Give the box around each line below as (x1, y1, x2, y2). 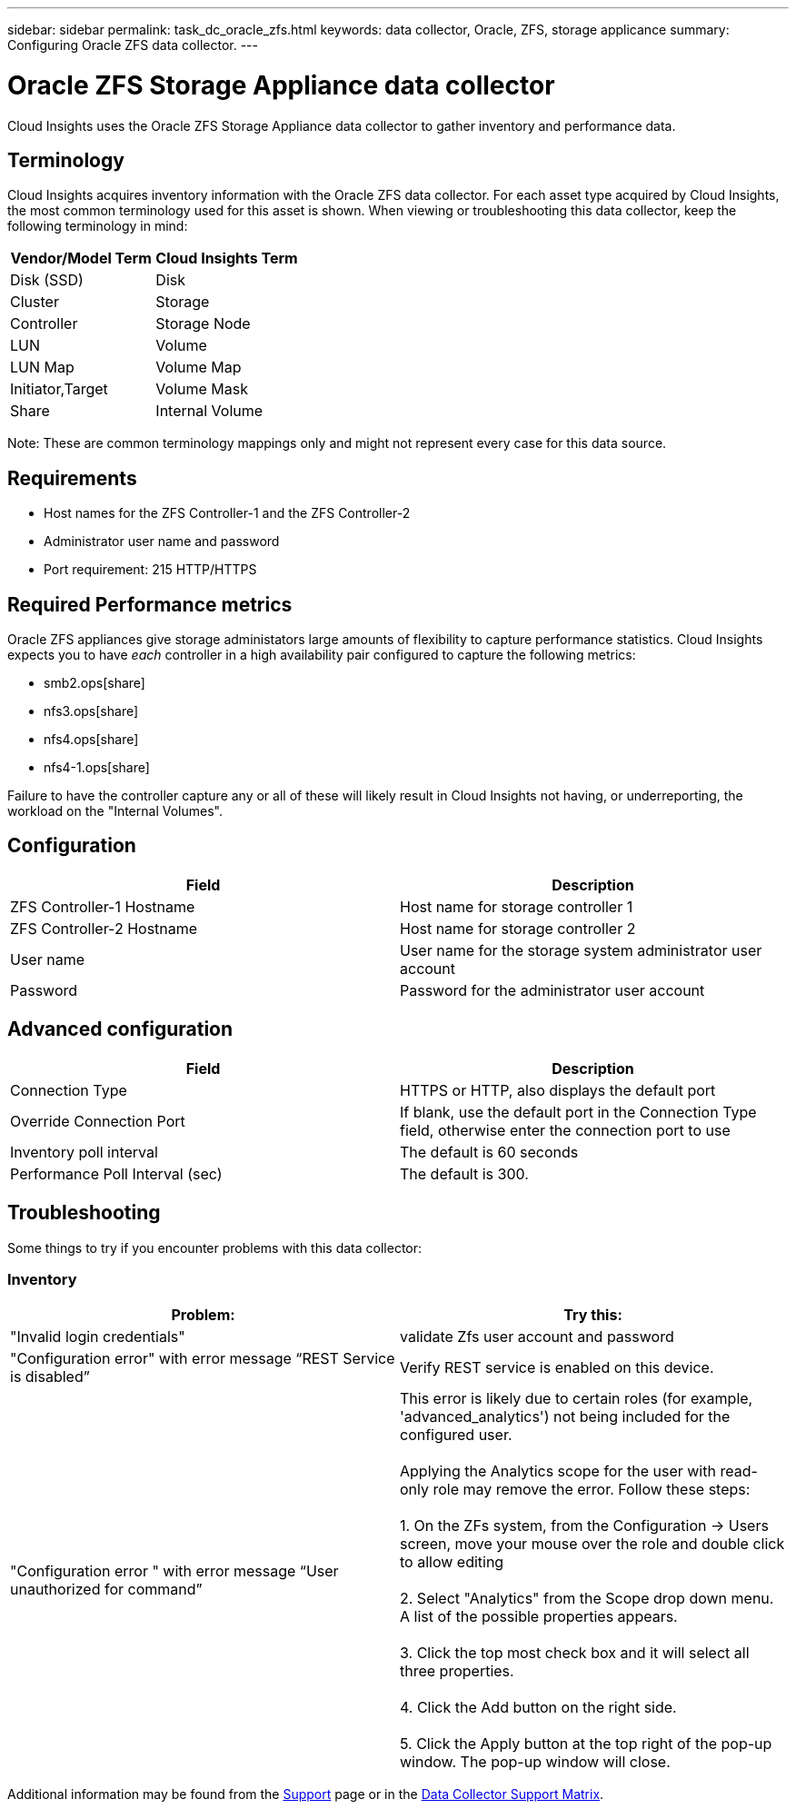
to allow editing (400, 1553, 504, 1572)
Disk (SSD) (10, 271, 84, 290)
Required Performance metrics (7, 592, 293, 616)
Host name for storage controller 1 (400, 897, 633, 916)
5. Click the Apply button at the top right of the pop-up (400, 1734, 772, 1754)
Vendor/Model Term (10, 249, 152, 268)
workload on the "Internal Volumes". (7, 803, 223, 820)
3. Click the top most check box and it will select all (400, 1644, 750, 1663)
